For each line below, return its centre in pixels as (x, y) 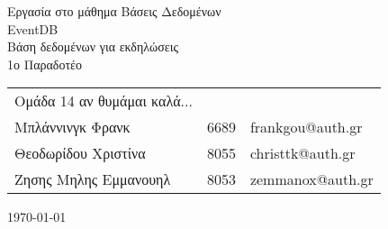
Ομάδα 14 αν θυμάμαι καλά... (104, 101)
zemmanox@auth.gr (311, 179)
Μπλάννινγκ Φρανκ (72, 127)
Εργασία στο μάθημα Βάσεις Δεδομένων (114, 11)
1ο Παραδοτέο (45, 64)
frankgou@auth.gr (306, 127)
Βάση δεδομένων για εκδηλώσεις (93, 46)
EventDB (33, 28)
